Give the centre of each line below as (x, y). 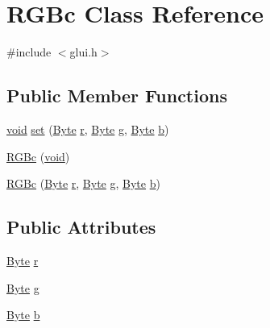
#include (29, 52)
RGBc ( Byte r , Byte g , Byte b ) (83, 183)
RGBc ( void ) (38, 156)
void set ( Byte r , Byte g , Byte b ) (88, 129)
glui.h (83, 52)
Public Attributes (81, 227)
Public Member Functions (117, 95)
